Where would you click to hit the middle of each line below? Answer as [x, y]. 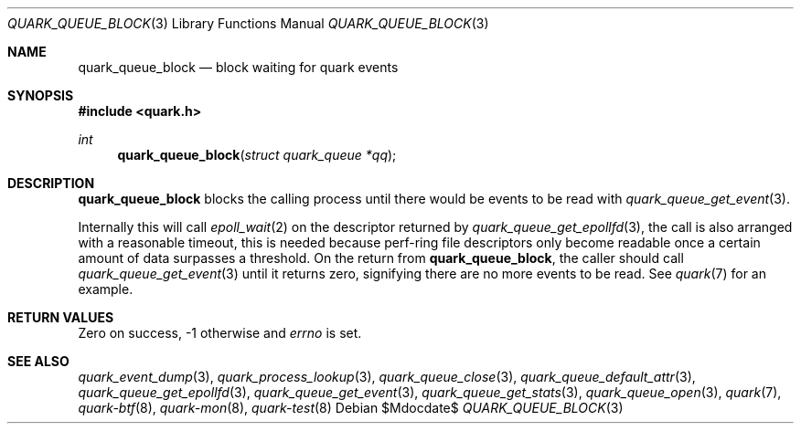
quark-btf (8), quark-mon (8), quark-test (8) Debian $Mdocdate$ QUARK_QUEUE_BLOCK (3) [351, 408]
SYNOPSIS [41, 95]
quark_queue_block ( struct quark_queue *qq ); [257, 155]
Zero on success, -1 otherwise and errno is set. [220, 333]
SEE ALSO [38, 361]
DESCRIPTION [51, 183]
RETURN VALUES [61, 317]
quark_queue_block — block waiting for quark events [238, 67]
